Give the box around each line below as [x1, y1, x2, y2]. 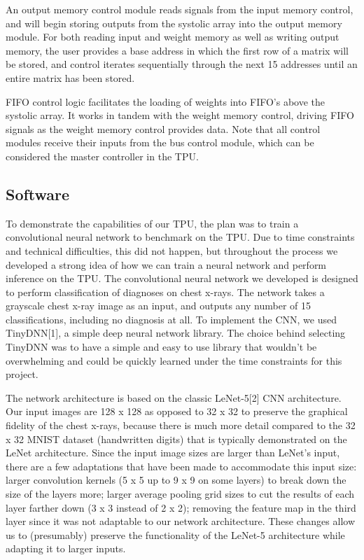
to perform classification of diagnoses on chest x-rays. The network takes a [6, 284, 325, 299]
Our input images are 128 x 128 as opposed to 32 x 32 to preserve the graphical [6, 404, 348, 419]
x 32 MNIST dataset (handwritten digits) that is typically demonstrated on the [6, 431, 347, 446]
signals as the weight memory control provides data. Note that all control [6, 121, 321, 136]
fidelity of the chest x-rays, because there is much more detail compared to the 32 [6, 418, 356, 433]
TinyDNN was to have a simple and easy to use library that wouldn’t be [6, 339, 317, 354]
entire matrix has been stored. [6, 70, 135, 85]
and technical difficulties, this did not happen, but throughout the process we [6, 243, 338, 258]
